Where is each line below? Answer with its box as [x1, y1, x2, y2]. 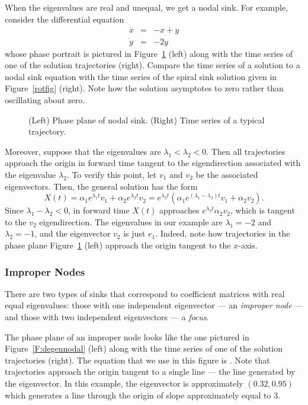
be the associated [195, 168, 258, 181]
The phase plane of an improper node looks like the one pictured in [5, 330, 249, 343]
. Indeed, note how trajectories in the [155, 227, 290, 240]
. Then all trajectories [206, 145, 285, 157]
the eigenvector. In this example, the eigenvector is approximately [5, 377, 243, 389]
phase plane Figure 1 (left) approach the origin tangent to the [5, 239, 231, 251]
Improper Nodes [5, 264, 85, 279]
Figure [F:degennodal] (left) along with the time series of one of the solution [5, 342, 283, 355]
